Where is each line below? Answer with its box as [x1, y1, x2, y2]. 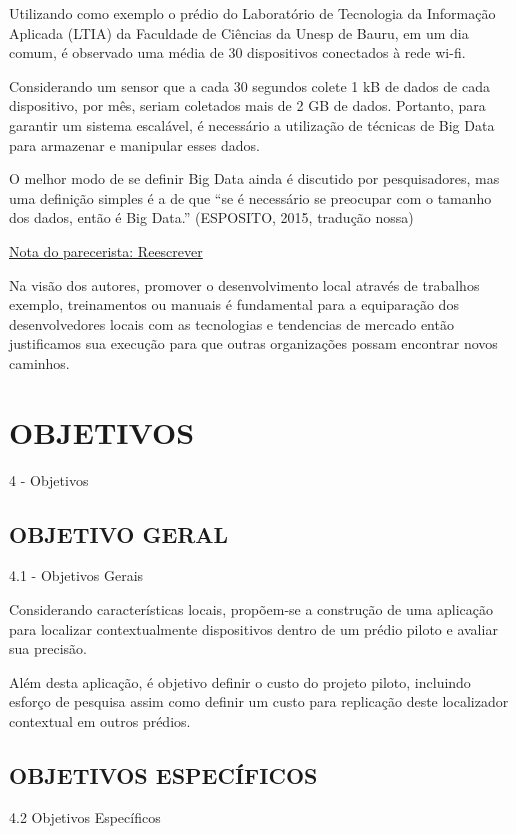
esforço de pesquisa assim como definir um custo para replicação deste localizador [9, 691, 509, 712]
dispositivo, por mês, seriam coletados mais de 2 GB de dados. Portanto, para [9, 95, 486, 116]
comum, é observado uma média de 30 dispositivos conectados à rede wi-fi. [9, 42, 466, 63]
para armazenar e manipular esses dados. [9, 134, 260, 155]
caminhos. [9, 352, 70, 373]
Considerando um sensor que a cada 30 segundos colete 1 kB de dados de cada [9, 75, 490, 96]
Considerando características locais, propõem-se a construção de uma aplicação [9, 599, 494, 620]
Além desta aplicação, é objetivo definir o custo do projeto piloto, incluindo [9, 671, 471, 692]
